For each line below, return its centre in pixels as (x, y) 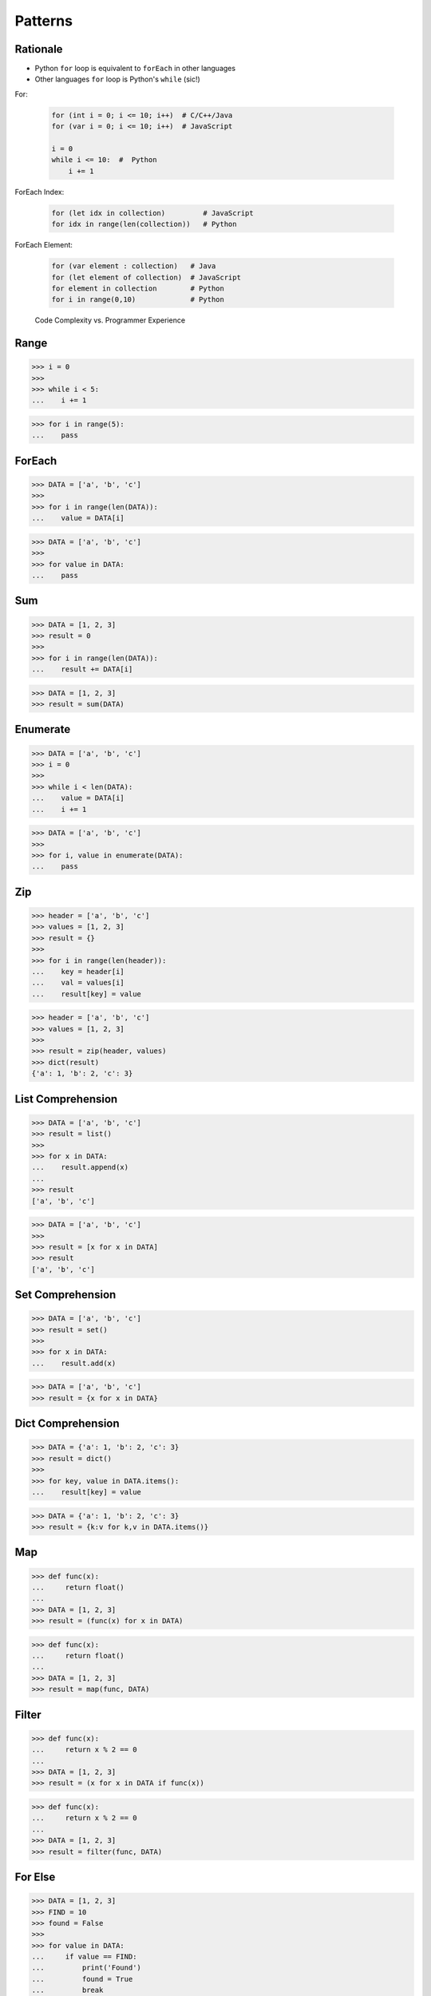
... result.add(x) (74, 1363)
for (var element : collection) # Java (134, 266)
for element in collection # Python (138, 288)
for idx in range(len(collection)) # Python (144, 224)
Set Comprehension (65, 1295)
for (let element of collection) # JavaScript (146, 277)
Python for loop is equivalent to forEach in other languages (135, 69)
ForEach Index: (40, 192)
